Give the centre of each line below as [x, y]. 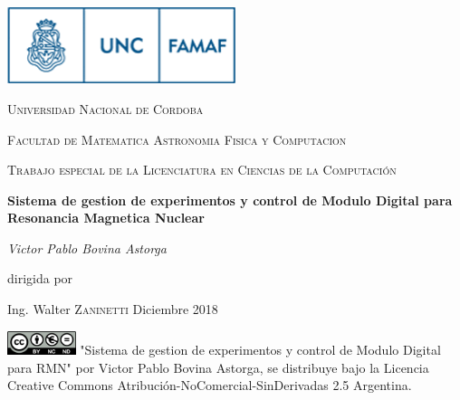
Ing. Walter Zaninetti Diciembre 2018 [113, 309]
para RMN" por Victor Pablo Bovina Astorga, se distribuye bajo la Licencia [218, 367]
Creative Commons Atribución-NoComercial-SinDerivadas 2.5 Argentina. [210, 385]
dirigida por [40, 278]
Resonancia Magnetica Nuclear [106, 218]
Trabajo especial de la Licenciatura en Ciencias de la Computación [202, 170]
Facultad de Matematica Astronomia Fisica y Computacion [177, 139]
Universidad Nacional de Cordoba [105, 108]
